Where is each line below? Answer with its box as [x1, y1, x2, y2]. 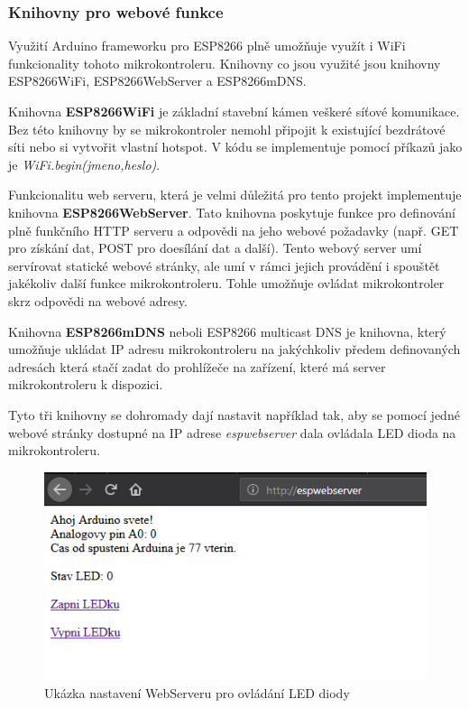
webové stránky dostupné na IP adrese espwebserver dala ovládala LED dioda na [8, 423, 456, 442]
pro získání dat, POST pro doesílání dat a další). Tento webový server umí [8, 238, 422, 257]
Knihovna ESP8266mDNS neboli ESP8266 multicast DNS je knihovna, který [8, 321, 446, 340]
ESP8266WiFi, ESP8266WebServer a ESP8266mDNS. [8, 71, 307, 90]
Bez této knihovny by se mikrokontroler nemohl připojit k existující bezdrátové [8, 119, 446, 138]
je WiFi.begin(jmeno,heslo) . [8, 154, 161, 173]
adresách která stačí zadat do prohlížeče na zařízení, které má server [8, 357, 386, 376]
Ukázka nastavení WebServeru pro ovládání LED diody [44, 683, 350, 702]
